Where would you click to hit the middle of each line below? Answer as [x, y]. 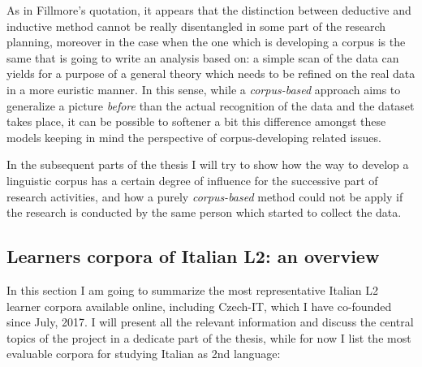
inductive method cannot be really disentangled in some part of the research [196, 26]
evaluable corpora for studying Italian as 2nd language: [144, 354]
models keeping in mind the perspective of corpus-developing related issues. [194, 137]
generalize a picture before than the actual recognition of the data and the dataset [211, 105]
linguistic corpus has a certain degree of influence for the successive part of [192, 180]
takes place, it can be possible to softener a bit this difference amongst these [196, 121]
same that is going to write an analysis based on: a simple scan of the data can [203, 57]
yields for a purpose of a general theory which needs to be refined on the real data [211, 73]
